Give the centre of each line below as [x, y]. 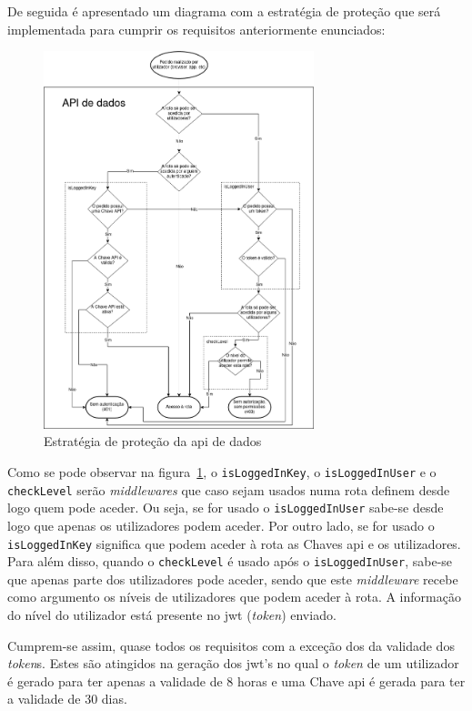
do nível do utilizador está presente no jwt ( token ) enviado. [172, 615]
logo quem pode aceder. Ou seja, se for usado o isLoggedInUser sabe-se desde [226, 508]
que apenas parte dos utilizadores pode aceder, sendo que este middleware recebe [233, 579]
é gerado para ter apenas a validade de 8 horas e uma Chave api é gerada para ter [236, 681]
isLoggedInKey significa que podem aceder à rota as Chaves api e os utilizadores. [234, 543]
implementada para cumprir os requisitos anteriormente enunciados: [196, 29]
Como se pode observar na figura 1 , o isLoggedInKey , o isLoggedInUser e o [222, 471]
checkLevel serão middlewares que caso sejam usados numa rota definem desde [229, 489]
